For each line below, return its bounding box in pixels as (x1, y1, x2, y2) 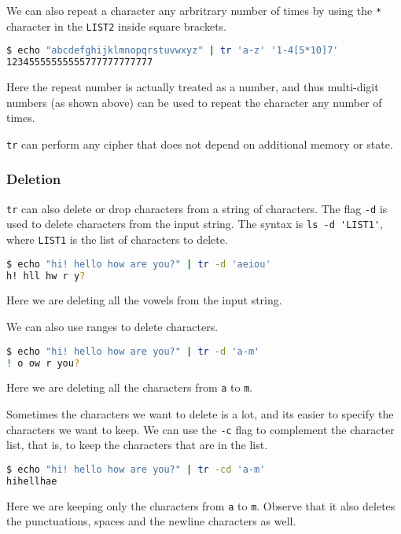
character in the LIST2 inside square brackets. (6, 17, 227, 34)
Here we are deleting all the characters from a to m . (6, 379, 253, 396)
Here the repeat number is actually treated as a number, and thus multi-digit (6, 79, 379, 95)
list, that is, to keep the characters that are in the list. (6, 436, 268, 453)
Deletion (6, 169, 61, 189)
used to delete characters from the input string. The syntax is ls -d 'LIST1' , (6, 215, 384, 232)
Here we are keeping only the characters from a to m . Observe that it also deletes (6, 497, 395, 514)
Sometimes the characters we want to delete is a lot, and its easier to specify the (6, 406, 394, 422)
